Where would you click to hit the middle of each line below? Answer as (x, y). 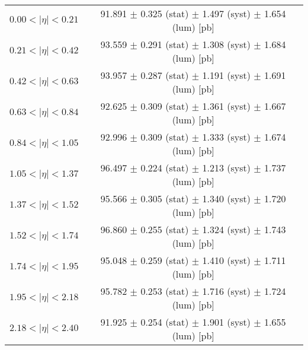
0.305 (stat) (165, 198)
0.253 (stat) (165, 291)
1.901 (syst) (226, 322)
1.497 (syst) (226, 13)
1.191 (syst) (226, 75)
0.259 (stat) (165, 260)
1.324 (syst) (226, 229)
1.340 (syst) (226, 198)
